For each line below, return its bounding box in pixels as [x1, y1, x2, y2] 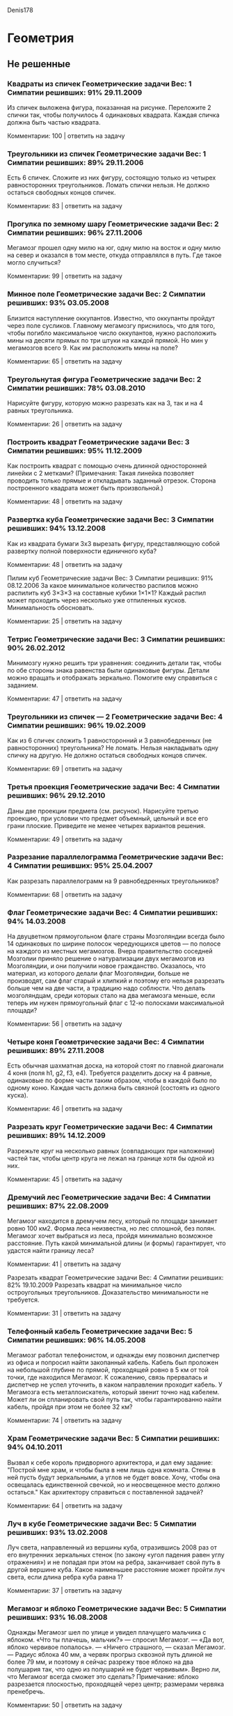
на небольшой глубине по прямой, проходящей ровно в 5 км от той [7, 1366, 209, 1374]
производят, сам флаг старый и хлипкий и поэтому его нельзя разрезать [7, 976, 225, 985]
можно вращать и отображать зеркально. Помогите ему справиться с [7, 673, 218, 682]
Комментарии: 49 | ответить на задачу [7, 835, 123, 843]
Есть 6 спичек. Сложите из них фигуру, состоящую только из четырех [7, 173, 216, 182]
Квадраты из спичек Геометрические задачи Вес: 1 [7, 79, 192, 88]
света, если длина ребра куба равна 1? [7, 1573, 124, 1581]
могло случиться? [7, 258, 61, 267]
